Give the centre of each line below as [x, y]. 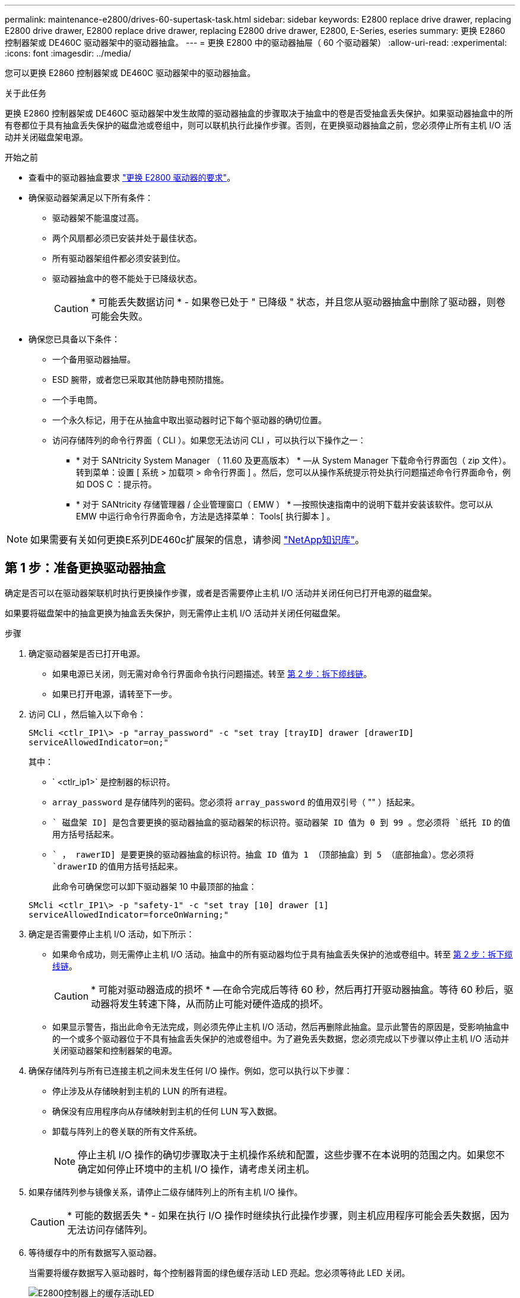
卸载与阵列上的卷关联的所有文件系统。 [127, 1131]
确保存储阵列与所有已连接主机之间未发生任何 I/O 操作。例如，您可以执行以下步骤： [191, 1070]
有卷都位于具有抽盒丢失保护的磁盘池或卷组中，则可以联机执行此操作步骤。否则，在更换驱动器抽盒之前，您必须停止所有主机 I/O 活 [258, 125]
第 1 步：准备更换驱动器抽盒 [85, 568]
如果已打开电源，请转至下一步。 [115, 694]
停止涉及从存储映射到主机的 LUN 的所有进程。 [142, 1091]
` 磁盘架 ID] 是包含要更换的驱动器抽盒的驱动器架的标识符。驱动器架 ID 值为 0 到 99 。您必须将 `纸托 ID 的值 [281, 822]
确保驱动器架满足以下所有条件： [91, 198]
